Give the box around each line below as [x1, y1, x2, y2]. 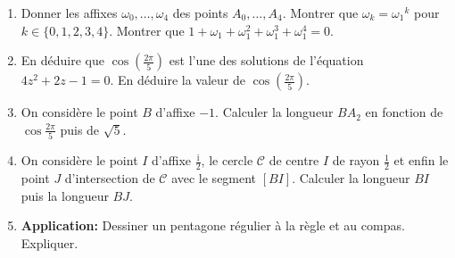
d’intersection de [64, 168, 155, 187]
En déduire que [21, 51, 104, 70]
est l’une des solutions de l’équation [169, 51, 364, 70]
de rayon [332, 151, 380, 170]
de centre [269, 151, 319, 170]
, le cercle [201, 151, 253, 170]
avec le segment [171, 168, 257, 187]
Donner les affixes [21, 4, 118, 21]
